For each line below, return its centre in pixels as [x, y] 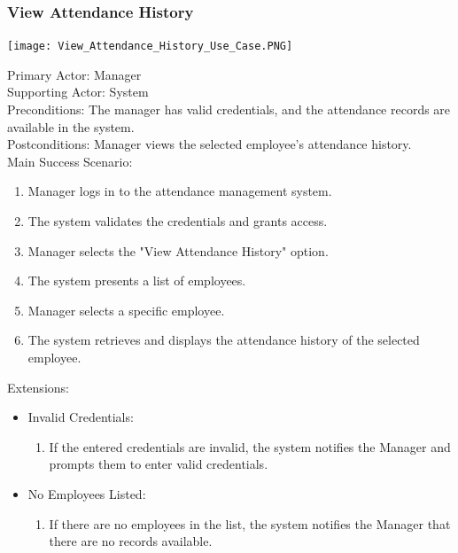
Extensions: [38, 387]
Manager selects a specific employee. [126, 310]
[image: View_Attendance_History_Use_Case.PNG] [150, 47]
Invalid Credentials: [81, 417]
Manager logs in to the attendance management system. [180, 191]
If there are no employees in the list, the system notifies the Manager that [250, 523]
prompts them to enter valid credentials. [159, 464]
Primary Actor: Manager [74, 74]
